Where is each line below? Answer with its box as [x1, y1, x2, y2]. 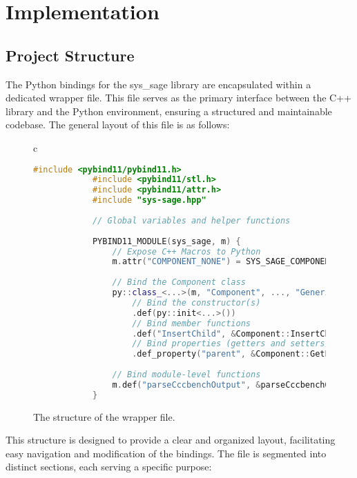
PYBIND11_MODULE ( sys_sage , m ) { [92, 236, 241, 246]
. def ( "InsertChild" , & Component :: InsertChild [132, 328, 345, 339]
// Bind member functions [132, 318, 251, 328]
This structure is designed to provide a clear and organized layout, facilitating [6, 432, 336, 447]
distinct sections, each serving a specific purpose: [6, 459, 212, 474]
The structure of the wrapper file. [33, 409, 175, 424]
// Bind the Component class [112, 277, 246, 288]
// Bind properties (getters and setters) [132, 339, 330, 349]
